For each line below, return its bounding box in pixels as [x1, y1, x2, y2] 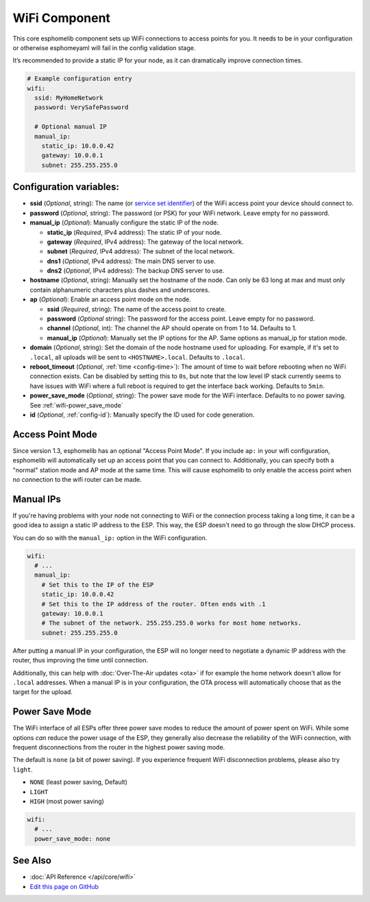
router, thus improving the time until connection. [12, 656, 149, 664]
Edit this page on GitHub [29, 882, 99, 890]
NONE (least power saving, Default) [29, 778, 128, 786]
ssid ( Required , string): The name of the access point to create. [47, 305, 226, 313]
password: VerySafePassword [34, 104, 129, 111]
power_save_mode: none [34, 835, 111, 842]
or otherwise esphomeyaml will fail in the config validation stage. [12, 43, 196, 51]
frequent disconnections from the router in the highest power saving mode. [12, 743, 225, 752]
